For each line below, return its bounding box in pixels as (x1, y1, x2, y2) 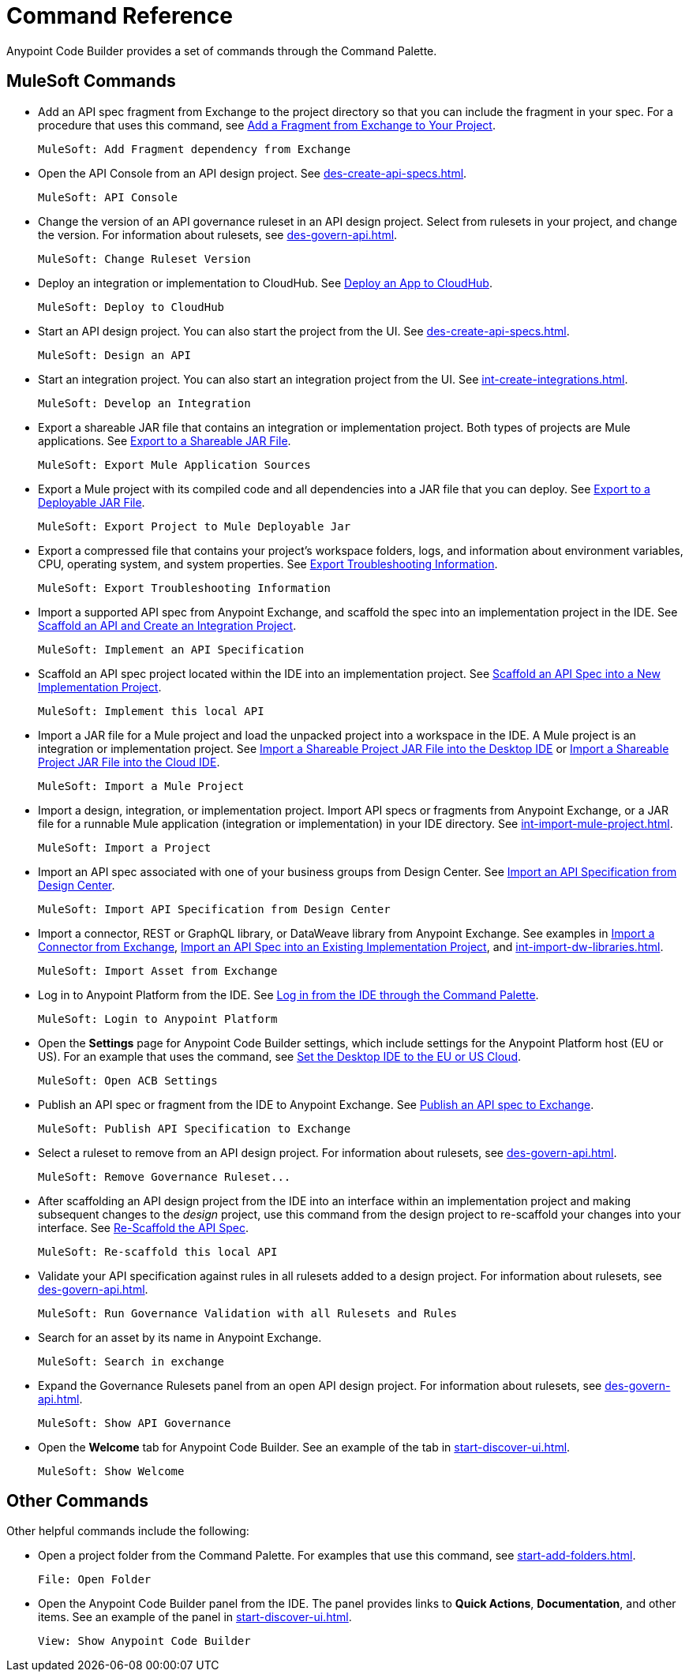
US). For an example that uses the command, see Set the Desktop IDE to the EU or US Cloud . (38, 1049, 522, 1063)
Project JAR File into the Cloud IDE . (38, 755, 220, 769)
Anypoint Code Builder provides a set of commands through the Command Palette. (6, 43, 437, 58)
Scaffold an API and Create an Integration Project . (38, 618, 297, 632)
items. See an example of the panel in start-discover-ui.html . (38, 1610, 352, 1624)
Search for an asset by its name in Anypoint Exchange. (38, 1330, 322, 1344)
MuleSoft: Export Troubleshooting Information (38, 581, 331, 594)
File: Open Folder (38, 1573, 152, 1586)
